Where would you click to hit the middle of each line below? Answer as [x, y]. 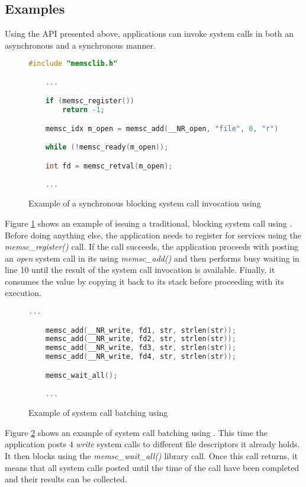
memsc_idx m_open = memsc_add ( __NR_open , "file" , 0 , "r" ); [164, 128]
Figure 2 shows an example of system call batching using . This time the [136, 432]
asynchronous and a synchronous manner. [80, 45]
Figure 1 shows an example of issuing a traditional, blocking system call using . [149, 223]
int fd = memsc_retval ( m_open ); [109, 166]
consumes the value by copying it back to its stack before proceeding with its [144, 281]
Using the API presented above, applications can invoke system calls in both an [149, 34]
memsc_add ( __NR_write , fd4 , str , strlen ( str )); [141, 357]
